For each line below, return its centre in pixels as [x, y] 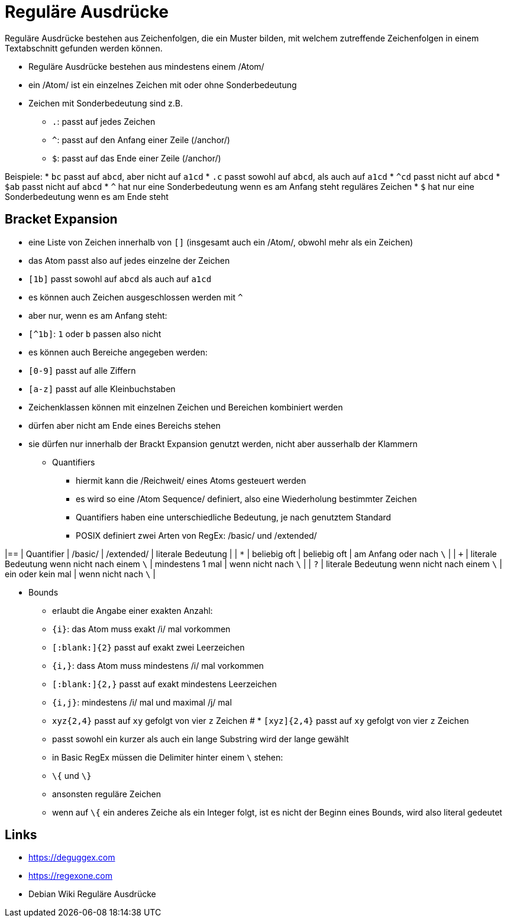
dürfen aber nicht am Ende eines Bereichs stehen [125, 425]
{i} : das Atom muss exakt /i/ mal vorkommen [141, 629]
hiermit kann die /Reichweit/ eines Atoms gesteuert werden [191, 480]
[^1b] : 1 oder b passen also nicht [95, 334]
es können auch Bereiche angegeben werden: [118, 352]
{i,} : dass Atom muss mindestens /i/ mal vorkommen [158, 665]
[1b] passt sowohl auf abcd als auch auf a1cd [120, 279]
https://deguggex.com [72, 858]
